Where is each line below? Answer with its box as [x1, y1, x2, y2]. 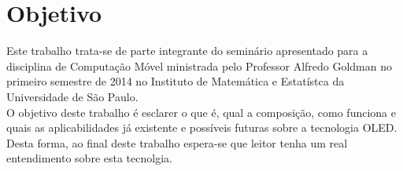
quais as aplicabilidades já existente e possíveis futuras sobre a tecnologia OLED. [6, 119, 397, 136]
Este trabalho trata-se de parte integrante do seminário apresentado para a [6, 42, 368, 59]
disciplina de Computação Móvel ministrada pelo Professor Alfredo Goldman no [6, 57, 393, 74]
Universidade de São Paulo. [6, 88, 139, 104]
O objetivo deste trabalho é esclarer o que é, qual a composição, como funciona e [6, 104, 396, 120]
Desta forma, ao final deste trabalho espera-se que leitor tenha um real [6, 134, 348, 151]
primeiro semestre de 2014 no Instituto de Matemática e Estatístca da [6, 73, 345, 89]
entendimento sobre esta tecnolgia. [6, 150, 172, 166]
